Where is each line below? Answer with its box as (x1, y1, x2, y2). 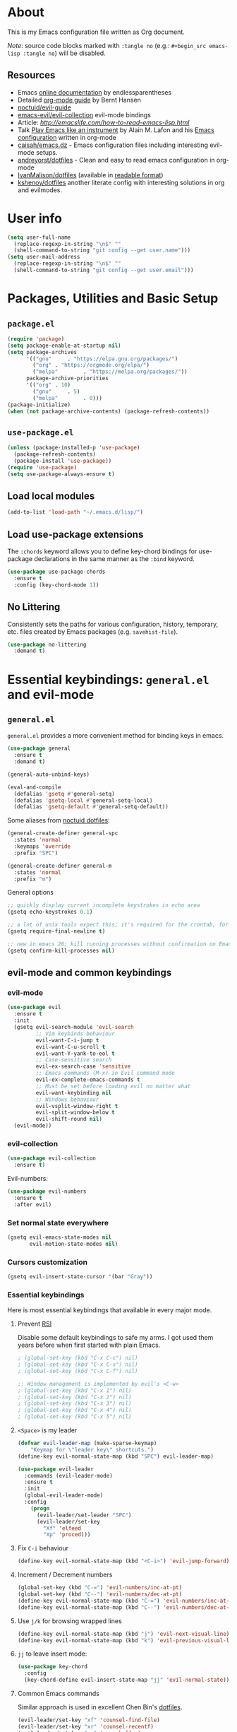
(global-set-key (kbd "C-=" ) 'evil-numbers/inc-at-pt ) (17, 1584, 183, 1591)
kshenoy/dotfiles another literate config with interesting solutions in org (17, 178, 225, 187)
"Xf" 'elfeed (43, 1524, 82, 1532)
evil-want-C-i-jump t (35, 1037, 99, 1044)
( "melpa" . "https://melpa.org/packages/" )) (32, 368, 188, 375)
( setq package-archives (7, 348, 78, 355)
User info (7, 210, 62, 226)
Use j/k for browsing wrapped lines (17, 1616, 122, 1625)
